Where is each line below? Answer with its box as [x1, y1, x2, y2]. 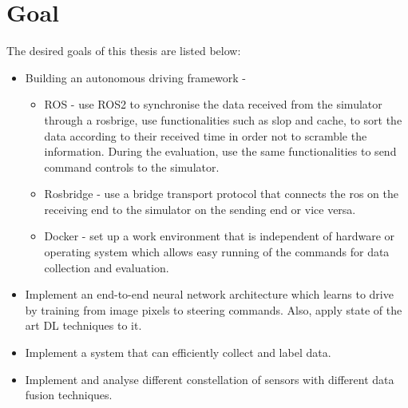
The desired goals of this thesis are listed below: [6, 42, 241, 59]
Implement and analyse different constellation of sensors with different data [25, 370, 394, 387]
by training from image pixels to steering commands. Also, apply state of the [25, 301, 402, 318]
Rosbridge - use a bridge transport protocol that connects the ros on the [44, 185, 398, 202]
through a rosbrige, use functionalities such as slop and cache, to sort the [44, 111, 402, 128]
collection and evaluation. [44, 259, 169, 275]
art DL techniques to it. [25, 317, 142, 334]
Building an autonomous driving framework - [25, 69, 246, 85]
